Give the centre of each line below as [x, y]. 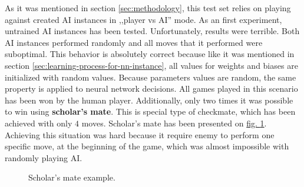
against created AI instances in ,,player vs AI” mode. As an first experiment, [143, 19]
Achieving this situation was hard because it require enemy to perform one [140, 134]
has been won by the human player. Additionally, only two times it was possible [149, 100]
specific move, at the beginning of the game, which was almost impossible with [147, 146]
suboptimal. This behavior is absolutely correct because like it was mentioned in [150, 54]
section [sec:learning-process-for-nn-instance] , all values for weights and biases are [151, 65]
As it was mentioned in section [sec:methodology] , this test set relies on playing [148, 8]
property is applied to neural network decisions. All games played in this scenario [151, 89]
